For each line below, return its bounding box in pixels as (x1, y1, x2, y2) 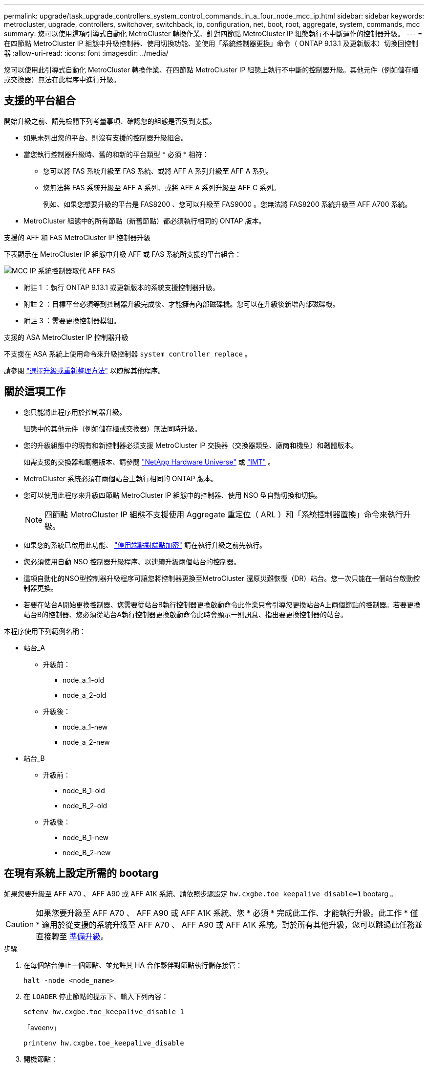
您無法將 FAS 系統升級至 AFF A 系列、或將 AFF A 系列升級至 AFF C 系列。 (43, 183, 280, 192)
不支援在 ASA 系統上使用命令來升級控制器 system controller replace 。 (4, 349, 252, 358)
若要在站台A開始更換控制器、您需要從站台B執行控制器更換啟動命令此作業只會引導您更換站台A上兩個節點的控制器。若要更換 (23, 600, 421, 609)
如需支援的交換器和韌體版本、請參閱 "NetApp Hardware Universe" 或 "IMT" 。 (23, 457, 275, 466)
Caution (5, 919, 34, 929)
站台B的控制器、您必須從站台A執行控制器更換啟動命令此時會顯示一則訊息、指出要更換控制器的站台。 (23, 610, 347, 619)
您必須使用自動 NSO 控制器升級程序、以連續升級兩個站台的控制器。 (23, 557, 241, 566)
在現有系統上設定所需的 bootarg (4, 867, 159, 880)
